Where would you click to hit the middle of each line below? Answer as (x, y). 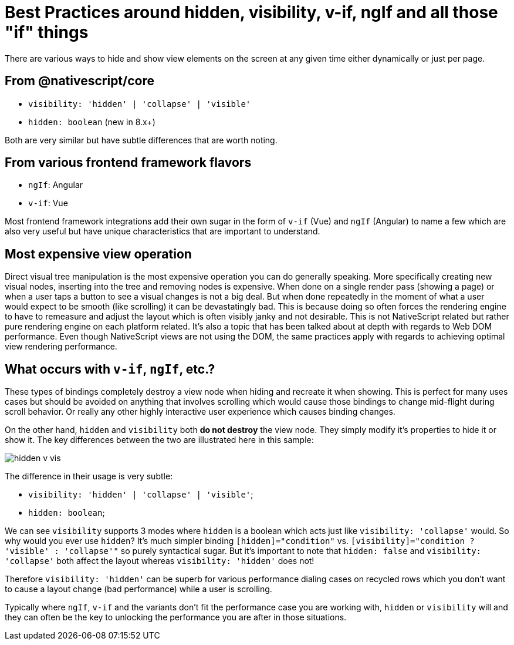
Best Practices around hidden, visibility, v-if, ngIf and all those (251, 12)
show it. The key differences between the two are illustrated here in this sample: (159, 440)
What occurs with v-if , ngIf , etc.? (110, 369)
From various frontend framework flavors (128, 163)
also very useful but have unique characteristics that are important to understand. (163, 231)
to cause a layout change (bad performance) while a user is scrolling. (138, 589)
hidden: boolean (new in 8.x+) (92, 122)
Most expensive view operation (98, 254)
